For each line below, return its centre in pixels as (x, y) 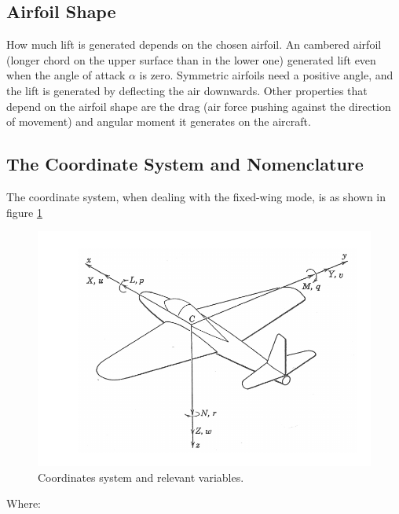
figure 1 (24, 212)
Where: (24, 503)
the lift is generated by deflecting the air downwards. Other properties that (187, 90)
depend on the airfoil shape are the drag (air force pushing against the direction (199, 106)
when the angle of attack (66, 75)
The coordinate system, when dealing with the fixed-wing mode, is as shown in (196, 196)
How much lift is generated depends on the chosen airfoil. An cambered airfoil (194, 44)
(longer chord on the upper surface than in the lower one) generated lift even (191, 59)
